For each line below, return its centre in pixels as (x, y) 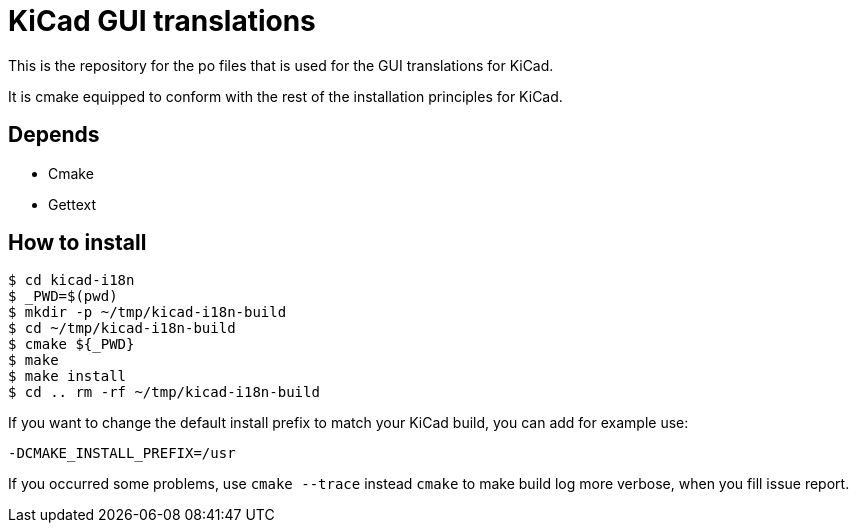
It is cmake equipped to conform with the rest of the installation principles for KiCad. (285, 96)
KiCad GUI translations (162, 21)
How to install (77, 243)
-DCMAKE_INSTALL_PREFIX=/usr (122, 453)
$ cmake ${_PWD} (71, 344)
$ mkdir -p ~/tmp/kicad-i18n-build (147, 312)
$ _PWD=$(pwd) (63, 296)
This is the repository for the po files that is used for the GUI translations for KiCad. (281, 65)
